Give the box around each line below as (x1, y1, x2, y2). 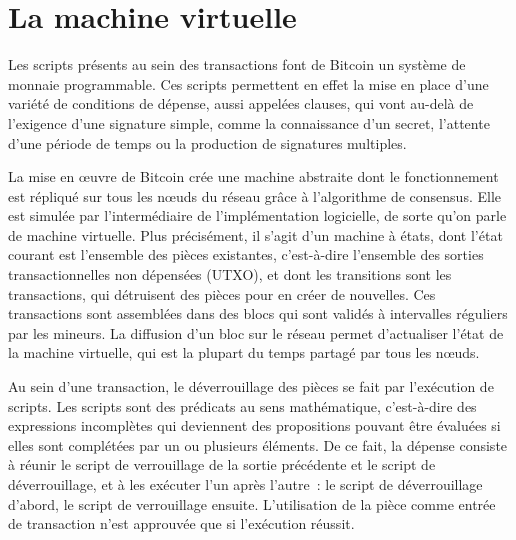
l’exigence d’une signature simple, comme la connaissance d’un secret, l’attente (8, 112, 490, 133)
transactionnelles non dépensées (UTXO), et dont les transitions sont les (8, 264, 452, 285)
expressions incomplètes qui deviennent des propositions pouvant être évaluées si (8, 415, 501, 436)
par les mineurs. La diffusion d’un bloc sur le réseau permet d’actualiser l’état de (8, 322, 504, 343)
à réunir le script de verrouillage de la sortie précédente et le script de (8, 454, 436, 475)
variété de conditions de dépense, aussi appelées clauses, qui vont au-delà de (8, 93, 474, 114)
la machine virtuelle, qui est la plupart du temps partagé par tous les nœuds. (8, 342, 480, 363)
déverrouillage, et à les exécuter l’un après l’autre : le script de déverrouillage (8, 474, 483, 494)
